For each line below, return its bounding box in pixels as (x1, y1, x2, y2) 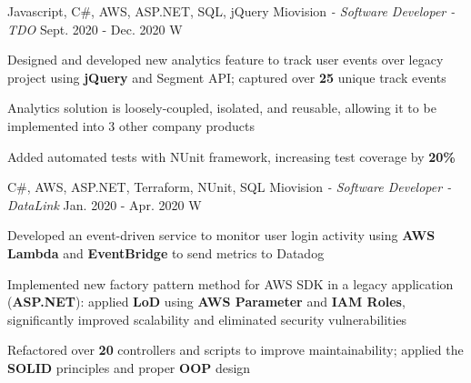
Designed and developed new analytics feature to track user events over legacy (7, 50, 444, 69)
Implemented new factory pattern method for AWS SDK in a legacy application (7, 274, 454, 293)
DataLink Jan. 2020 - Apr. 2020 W (7, 195, 202, 214)
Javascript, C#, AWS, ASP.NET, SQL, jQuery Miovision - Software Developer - (7, 2, 456, 20)
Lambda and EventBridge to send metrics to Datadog (7, 243, 325, 262)
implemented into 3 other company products (7, 116, 255, 135)
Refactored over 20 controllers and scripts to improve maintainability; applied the (7, 340, 464, 359)
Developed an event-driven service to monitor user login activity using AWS (7, 226, 436, 245)
